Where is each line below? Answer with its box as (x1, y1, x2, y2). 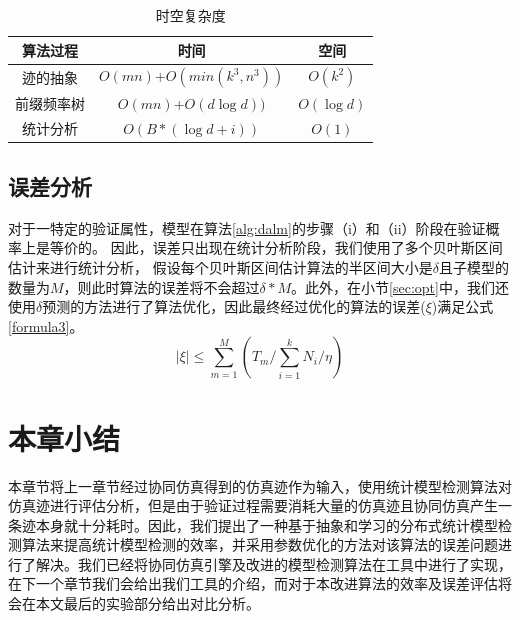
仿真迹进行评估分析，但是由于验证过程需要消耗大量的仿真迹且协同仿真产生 (8, 495, 498, 516)
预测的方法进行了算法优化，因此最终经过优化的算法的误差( (42, 296, 426, 317)
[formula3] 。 (8, 315, 84, 336)
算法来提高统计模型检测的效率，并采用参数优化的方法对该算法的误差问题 (21, 534, 498, 555)
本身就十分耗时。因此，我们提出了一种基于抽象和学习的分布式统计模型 (35, 514, 498, 535)
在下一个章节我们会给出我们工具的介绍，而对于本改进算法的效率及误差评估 (8, 573, 498, 594)
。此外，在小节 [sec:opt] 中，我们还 (291, 276, 509, 297)
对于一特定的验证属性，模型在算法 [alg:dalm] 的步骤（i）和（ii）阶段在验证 (8, 217, 486, 238)
